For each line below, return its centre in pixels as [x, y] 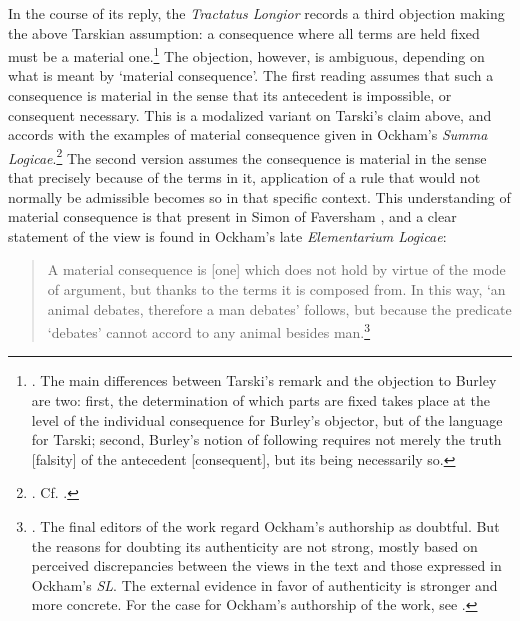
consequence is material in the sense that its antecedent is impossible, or [230, 95]
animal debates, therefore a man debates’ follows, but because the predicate [279, 308]
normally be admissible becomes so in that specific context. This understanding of [259, 196]
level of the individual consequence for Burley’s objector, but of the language [267, 419]
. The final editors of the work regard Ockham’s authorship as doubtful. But [265, 526]
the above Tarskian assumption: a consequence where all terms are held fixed [244, 32]
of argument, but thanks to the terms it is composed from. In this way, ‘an [276, 289]
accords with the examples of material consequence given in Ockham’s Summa [248, 134]
